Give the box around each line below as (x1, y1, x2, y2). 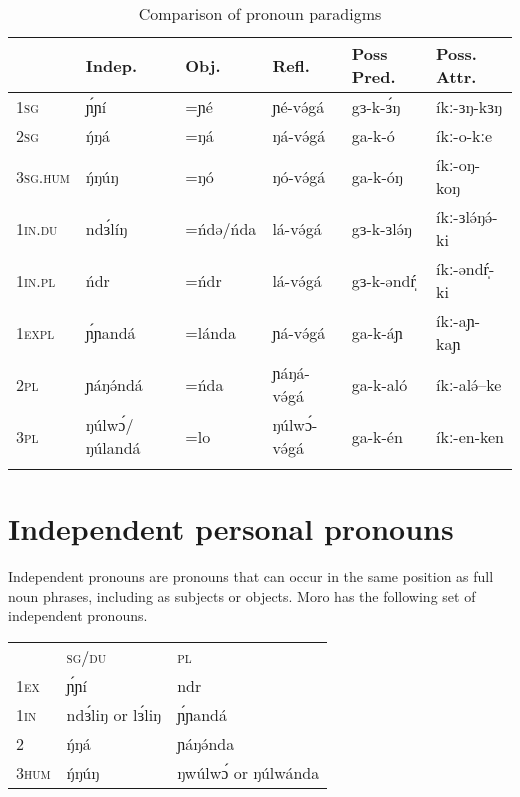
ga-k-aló (351, 372, 408, 396)
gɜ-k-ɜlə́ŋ (351, 216, 412, 240)
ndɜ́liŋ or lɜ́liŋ (66, 702, 162, 726)
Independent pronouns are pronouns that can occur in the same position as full (8, 566, 494, 587)
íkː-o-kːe (436, 124, 492, 147)
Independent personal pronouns (8, 508, 454, 549)
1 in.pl (16, 268, 56, 292)
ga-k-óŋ (351, 164, 403, 188)
